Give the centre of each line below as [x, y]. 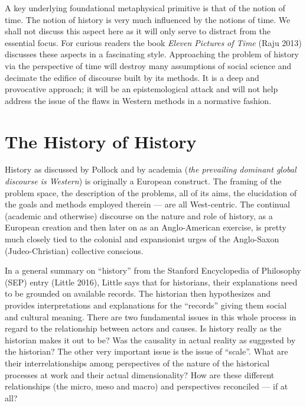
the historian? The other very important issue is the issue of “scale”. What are [147, 351]
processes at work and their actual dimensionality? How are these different [140, 374]
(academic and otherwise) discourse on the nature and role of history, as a [139, 215]
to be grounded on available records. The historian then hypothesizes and [138, 293]
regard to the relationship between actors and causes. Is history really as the [143, 328]
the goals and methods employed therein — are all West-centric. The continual [147, 204]
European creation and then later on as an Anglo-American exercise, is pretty [146, 227]
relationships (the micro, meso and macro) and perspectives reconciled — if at [147, 386]
